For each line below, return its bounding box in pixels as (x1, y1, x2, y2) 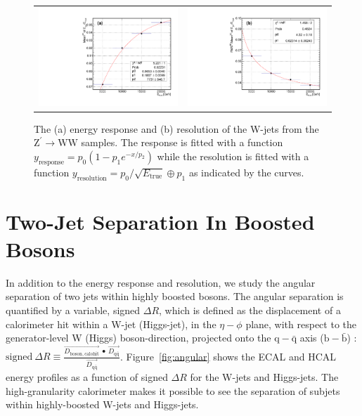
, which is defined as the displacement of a (159, 303, 341, 318)
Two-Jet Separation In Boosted (6, 207, 315, 235)
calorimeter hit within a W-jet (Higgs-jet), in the (6, 316, 216, 331)
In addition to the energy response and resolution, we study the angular (6, 275, 316, 290)
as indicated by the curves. (188, 164, 304, 179)
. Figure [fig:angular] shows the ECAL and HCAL (119, 349, 337, 363)
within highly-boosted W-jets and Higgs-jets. (6, 397, 199, 412)
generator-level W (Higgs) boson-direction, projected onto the (6, 330, 271, 345)
